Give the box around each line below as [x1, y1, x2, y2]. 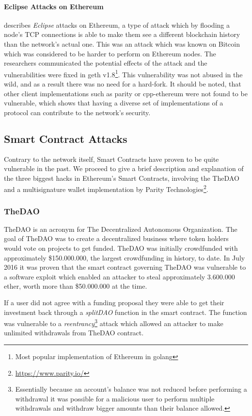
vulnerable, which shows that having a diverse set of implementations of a [4, 98, 223, 108]
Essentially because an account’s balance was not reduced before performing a [15, 384, 247, 394]
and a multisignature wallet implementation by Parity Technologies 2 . [4, 183, 208, 194]
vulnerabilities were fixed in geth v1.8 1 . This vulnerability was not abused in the [4, 68, 243, 79]
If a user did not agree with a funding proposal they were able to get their [4, 297, 224, 307]
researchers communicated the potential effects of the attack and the [4, 58, 207, 68]
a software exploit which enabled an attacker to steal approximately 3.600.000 [4, 271, 235, 281]
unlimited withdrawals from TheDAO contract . [4, 328, 144, 338]
